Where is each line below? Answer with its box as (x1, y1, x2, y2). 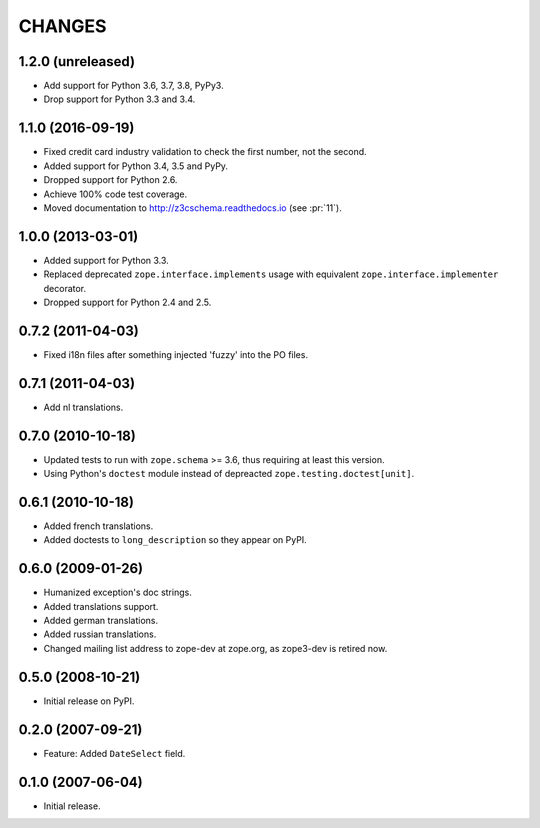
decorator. (43, 282, 87, 294)
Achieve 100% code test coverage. (43, 188, 188, 200)
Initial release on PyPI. (43, 695, 135, 707)
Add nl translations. (43, 401, 124, 413)
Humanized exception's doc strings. (43, 586, 192, 599)
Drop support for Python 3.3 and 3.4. (43, 93, 196, 105)
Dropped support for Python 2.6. (43, 174, 178, 186)
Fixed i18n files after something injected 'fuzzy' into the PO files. (43, 348, 309, 360)
